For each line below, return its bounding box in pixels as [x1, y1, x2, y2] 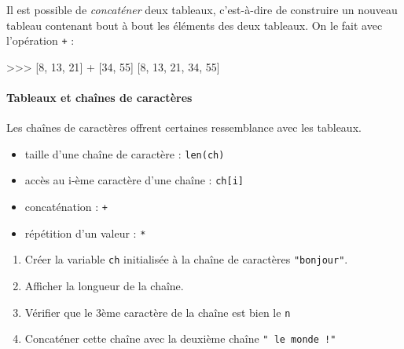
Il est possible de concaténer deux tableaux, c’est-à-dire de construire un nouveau [6, 2, 398, 17]
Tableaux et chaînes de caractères [6, 89, 193, 106]
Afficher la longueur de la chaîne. [24, 278, 184, 294]
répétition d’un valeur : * [24, 224, 146, 241]
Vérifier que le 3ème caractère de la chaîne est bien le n [24, 304, 291, 320]
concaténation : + [24, 198, 108, 215]
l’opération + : [6, 32, 75, 49]
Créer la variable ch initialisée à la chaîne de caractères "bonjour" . [24, 251, 348, 267]
